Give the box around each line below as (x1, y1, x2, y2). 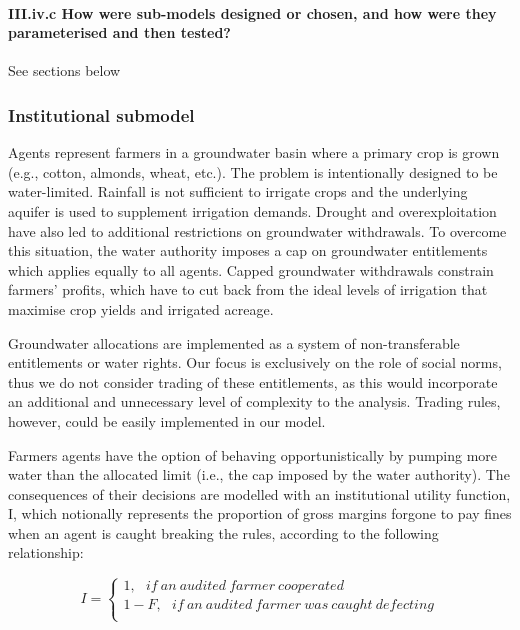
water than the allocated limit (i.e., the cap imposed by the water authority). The (8, 464, 510, 485)
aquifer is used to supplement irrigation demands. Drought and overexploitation (8, 200, 497, 221)
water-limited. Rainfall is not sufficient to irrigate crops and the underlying (8, 181, 468, 202)
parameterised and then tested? (8, 22, 231, 43)
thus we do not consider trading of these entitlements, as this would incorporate (8, 371, 498, 392)
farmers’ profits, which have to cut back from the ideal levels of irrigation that (8, 279, 488, 300)
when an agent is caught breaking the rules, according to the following (8, 522, 439, 543)
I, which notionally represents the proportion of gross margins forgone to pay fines (8, 503, 512, 524)
